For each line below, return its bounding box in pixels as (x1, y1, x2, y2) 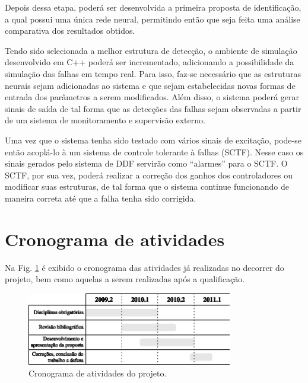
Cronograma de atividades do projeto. (28, 366, 167, 379)
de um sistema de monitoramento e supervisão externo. (5, 114, 205, 126)
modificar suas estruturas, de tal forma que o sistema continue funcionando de (5, 180, 289, 193)
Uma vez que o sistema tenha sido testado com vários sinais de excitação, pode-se (5, 133, 301, 146)
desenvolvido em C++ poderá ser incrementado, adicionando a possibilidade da (5, 56, 294, 68)
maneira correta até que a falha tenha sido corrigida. (5, 191, 196, 204)
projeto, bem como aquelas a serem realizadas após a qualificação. (5, 273, 245, 285)
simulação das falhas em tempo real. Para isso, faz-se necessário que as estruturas (5, 67, 301, 79)
